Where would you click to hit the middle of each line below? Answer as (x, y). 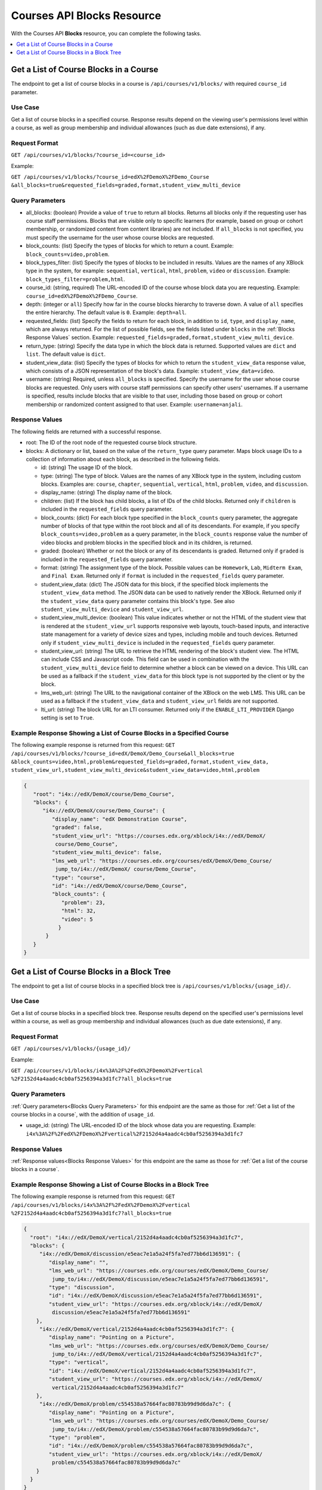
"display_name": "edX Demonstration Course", (119, 819)
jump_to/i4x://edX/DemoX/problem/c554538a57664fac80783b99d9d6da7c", (155, 1429)
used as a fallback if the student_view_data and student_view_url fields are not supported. (160, 701)
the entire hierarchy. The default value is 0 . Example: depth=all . (106, 312)
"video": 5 (77, 919)
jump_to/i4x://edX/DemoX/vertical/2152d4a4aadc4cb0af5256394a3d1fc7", (157, 1354)
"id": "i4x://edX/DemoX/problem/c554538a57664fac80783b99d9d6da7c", (151, 1446)
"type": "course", (78, 877)
